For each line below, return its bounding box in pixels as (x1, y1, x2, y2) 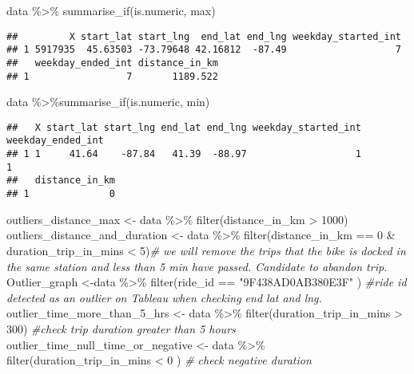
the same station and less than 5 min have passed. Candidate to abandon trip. (6, 258, 388, 274)
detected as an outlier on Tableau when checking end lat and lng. (6, 289, 322, 305)
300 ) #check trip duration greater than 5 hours (6, 320, 236, 337)
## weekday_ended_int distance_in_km (6, 57, 218, 69)
